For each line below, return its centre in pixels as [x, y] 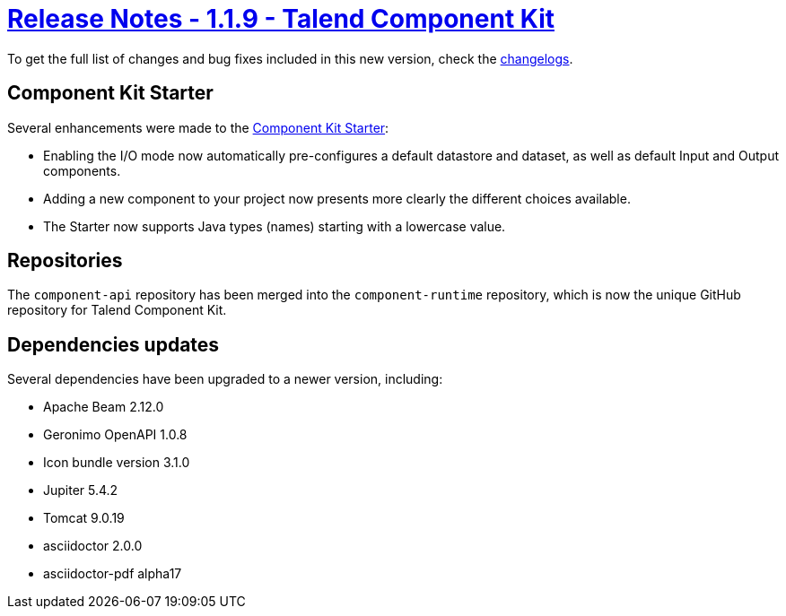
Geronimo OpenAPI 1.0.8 [115, 435]
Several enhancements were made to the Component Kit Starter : [198, 127]
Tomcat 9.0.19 [84, 518]
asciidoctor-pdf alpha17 [113, 574]
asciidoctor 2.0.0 [93, 546]
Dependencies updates [114, 344]
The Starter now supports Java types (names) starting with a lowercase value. [275, 226]
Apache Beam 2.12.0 [104, 407]
